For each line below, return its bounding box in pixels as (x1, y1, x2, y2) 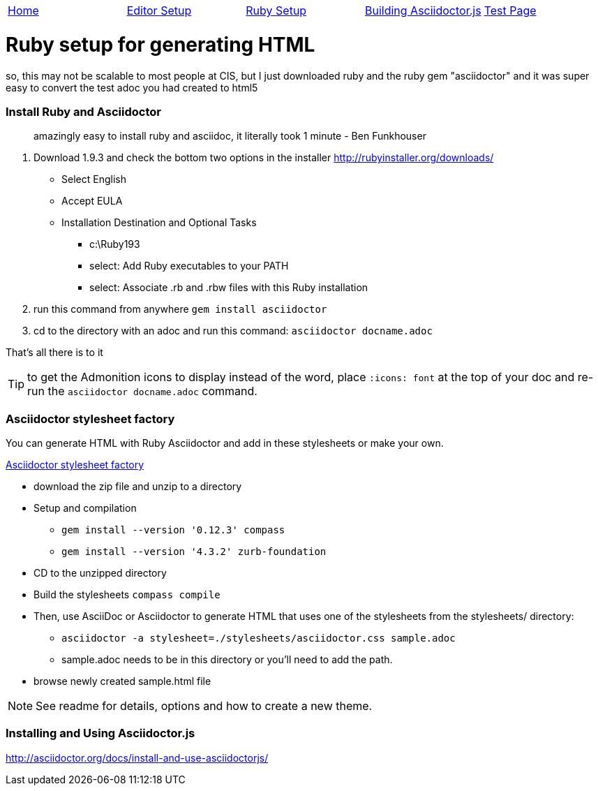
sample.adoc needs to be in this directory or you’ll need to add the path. (61, 653, 393, 665)
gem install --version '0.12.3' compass (61, 524, 285, 535)
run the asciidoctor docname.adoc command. (27, 384, 257, 399)
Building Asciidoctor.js (364, 3, 481, 17)
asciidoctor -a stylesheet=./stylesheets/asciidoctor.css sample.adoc (61, 633, 456, 644)
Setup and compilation (33, 502, 137, 514)
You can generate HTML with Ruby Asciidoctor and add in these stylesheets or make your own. (6, 437, 444, 449)
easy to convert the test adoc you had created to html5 (6, 81, 258, 94)
